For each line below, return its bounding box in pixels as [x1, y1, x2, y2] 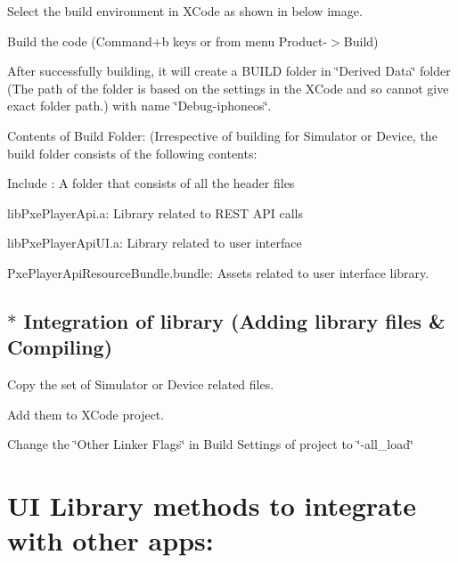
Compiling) [7, 333, 113, 361]
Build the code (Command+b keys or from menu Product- [7, 31, 328, 50]
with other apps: [7, 522, 214, 559]
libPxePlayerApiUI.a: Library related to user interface [7, 233, 302, 252]
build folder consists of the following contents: [7, 143, 258, 162]
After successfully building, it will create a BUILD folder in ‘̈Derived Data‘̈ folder [7, 61, 451, 80]
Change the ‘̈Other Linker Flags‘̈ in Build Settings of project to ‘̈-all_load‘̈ [7, 435, 413, 453]
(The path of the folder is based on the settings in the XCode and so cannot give [7, 78, 449, 97]
